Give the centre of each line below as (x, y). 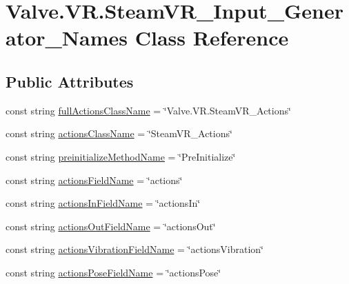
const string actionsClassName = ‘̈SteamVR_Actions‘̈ (119, 133)
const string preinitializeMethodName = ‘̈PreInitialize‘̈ (121, 156)
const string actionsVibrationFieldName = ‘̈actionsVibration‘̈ (135, 249)
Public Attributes (70, 81)
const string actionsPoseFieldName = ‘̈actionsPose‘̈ (113, 272)
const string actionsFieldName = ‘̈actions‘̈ (94, 180)
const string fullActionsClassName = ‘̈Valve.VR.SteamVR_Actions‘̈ (148, 110)
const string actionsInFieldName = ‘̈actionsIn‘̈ (103, 203)
